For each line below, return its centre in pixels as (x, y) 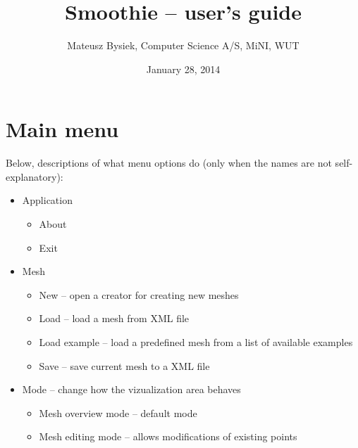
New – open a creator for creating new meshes (139, 294)
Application (47, 200)
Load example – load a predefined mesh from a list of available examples (196, 342)
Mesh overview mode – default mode (118, 412)
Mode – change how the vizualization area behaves (131, 389)
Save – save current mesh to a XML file (124, 365)
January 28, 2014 (183, 69)
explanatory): (35, 176)
